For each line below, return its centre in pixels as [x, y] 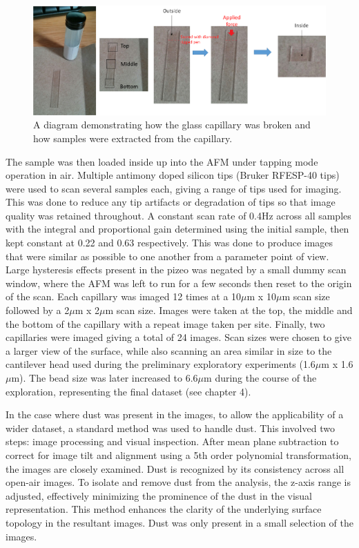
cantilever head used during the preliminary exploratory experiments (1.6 [161, 364]
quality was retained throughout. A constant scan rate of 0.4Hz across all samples [178, 215]
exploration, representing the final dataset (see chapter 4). [128, 391]
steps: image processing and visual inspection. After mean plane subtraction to [172, 441]
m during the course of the [260, 378]
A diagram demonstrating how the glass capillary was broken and [172, 125]
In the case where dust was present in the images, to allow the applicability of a [175, 414]
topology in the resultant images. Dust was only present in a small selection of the [179, 522]
